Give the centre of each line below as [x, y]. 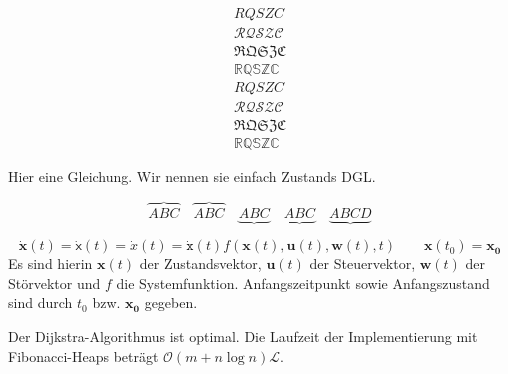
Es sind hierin [50, 263]
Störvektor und [54, 282]
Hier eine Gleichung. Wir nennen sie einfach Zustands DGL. [192, 176]
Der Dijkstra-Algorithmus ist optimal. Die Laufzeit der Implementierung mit [243, 336]
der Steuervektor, [362, 263]
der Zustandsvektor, [200, 263]
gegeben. [171, 302]
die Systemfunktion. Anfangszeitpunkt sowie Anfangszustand [303, 282]
